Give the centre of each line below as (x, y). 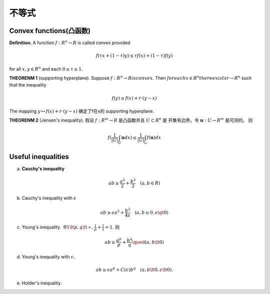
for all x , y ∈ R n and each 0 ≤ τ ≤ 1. (46, 68)
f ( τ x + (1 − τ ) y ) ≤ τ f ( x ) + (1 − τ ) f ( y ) (134, 56)
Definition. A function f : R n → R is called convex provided (70, 42)
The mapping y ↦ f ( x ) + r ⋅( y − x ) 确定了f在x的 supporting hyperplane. (82, 111)
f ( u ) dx (154, 137)
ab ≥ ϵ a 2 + (112, 212)
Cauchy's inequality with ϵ (49, 198)
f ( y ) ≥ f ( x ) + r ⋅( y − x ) (134, 98)
